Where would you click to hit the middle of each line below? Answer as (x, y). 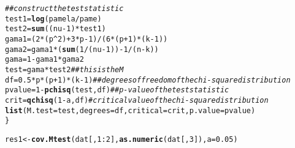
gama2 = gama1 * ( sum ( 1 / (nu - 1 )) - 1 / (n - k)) (82, 49)
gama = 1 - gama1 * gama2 (44, 60)
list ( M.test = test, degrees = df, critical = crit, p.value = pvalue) (130, 110)
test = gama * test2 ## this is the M (64, 69)
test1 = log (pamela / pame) (53, 19)
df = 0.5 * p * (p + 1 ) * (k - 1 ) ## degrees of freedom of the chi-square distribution (148, 80)
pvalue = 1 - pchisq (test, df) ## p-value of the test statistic (117, 90)
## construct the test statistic (64, 9)
